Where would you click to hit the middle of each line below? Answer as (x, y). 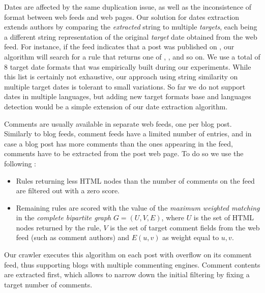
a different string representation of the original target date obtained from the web (131, 36)
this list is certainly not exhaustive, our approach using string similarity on (121, 77)
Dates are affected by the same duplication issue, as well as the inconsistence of (128, 7)
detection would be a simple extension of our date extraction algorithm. (116, 106)
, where (173, 217)
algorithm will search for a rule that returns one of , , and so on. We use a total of (132, 56)
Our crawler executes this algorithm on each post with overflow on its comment (128, 255)
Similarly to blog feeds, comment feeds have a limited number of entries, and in (128, 134)
